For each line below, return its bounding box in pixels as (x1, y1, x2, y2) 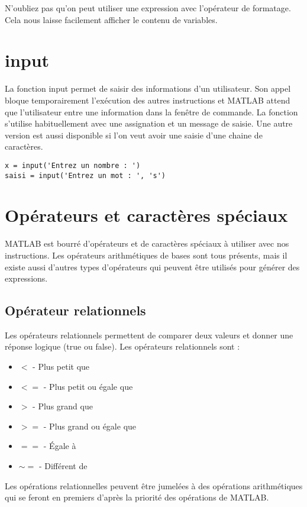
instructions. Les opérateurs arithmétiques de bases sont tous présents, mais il (5, 248, 287, 261)
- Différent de (38, 460, 88, 472)
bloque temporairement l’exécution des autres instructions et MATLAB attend (5, 93, 290, 106)
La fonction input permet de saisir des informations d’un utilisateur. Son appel (5, 82, 291, 95)
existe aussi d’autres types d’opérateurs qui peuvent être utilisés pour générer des (5, 260, 300, 273)
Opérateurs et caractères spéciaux (5, 203, 288, 227)
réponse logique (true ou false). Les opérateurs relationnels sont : (5, 340, 240, 353)
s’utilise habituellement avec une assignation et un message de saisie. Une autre (5, 117, 293, 130)
